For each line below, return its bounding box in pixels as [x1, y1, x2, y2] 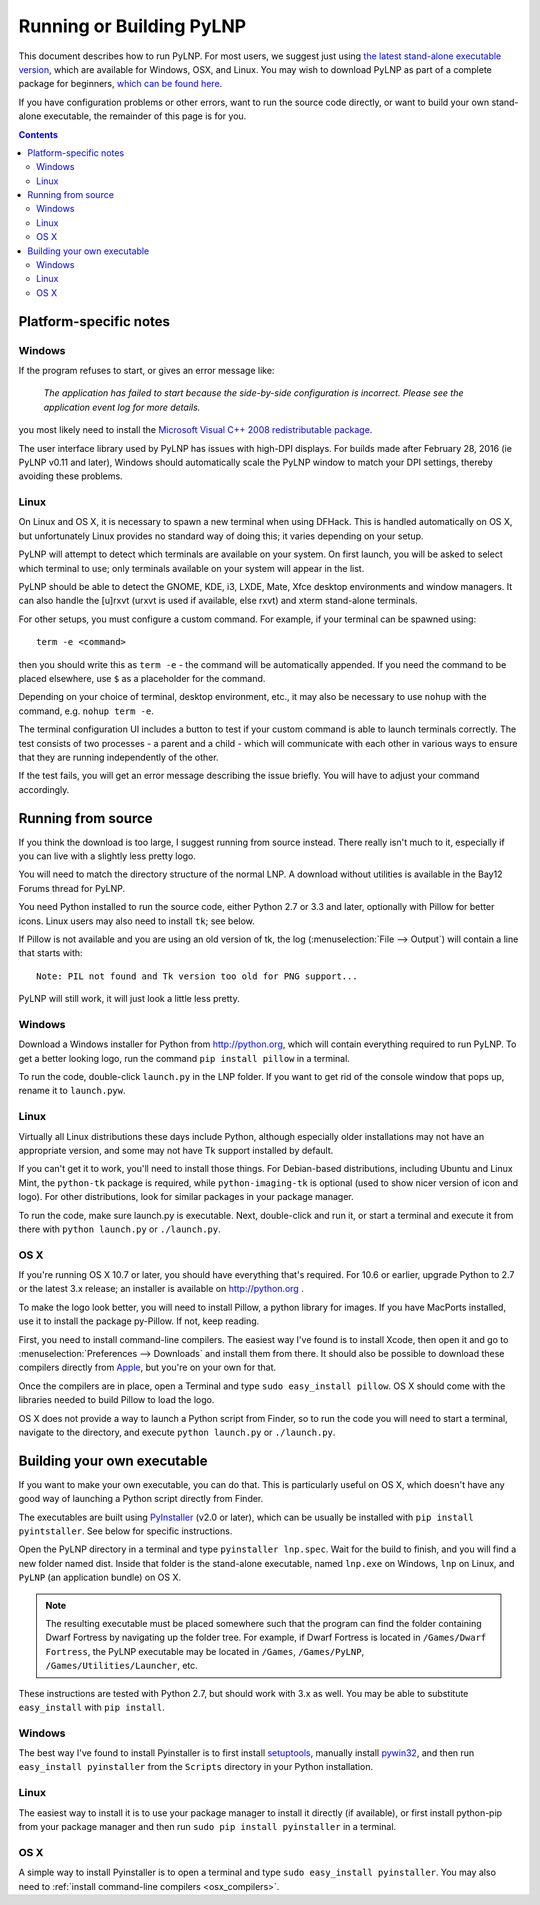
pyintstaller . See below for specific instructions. [18, 1525, 233, 1537]
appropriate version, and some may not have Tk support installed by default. [18, 1144, 334, 1156]
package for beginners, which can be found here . [18, 78, 223, 90]
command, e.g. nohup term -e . [18, 705, 154, 717]
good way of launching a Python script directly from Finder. [18, 1493, 264, 1505]
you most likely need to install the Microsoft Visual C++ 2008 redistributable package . [18, 424, 373, 436]
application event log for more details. [43, 401, 201, 413]
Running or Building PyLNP [18, 15, 247, 37]
